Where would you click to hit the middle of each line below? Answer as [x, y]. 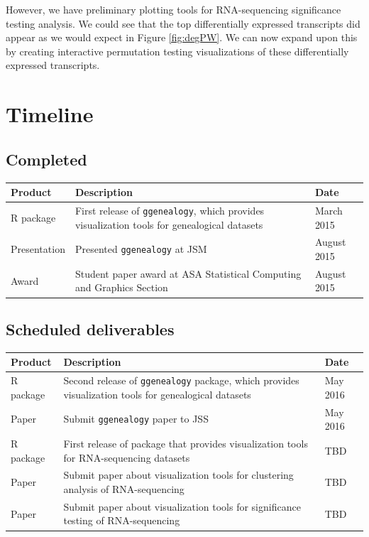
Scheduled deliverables [90, 329]
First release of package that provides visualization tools [186, 443]
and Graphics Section [121, 287]
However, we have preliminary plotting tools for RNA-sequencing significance [174, 9]
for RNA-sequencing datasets [127, 457]
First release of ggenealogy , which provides [170, 210]
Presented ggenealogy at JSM [141, 249]
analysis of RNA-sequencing [124, 489]
